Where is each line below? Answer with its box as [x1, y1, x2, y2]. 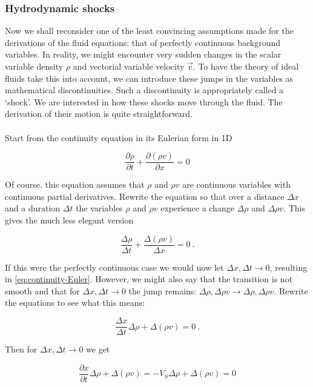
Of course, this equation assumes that [5, 178, 145, 191]
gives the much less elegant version [5, 214, 134, 226]
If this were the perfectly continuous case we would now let [5, 260, 224, 273]
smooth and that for [5, 284, 80, 297]
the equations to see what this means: [5, 296, 145, 309]
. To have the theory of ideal [193, 60, 299, 72]
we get [86, 343, 110, 356]
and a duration [5, 202, 61, 214]
